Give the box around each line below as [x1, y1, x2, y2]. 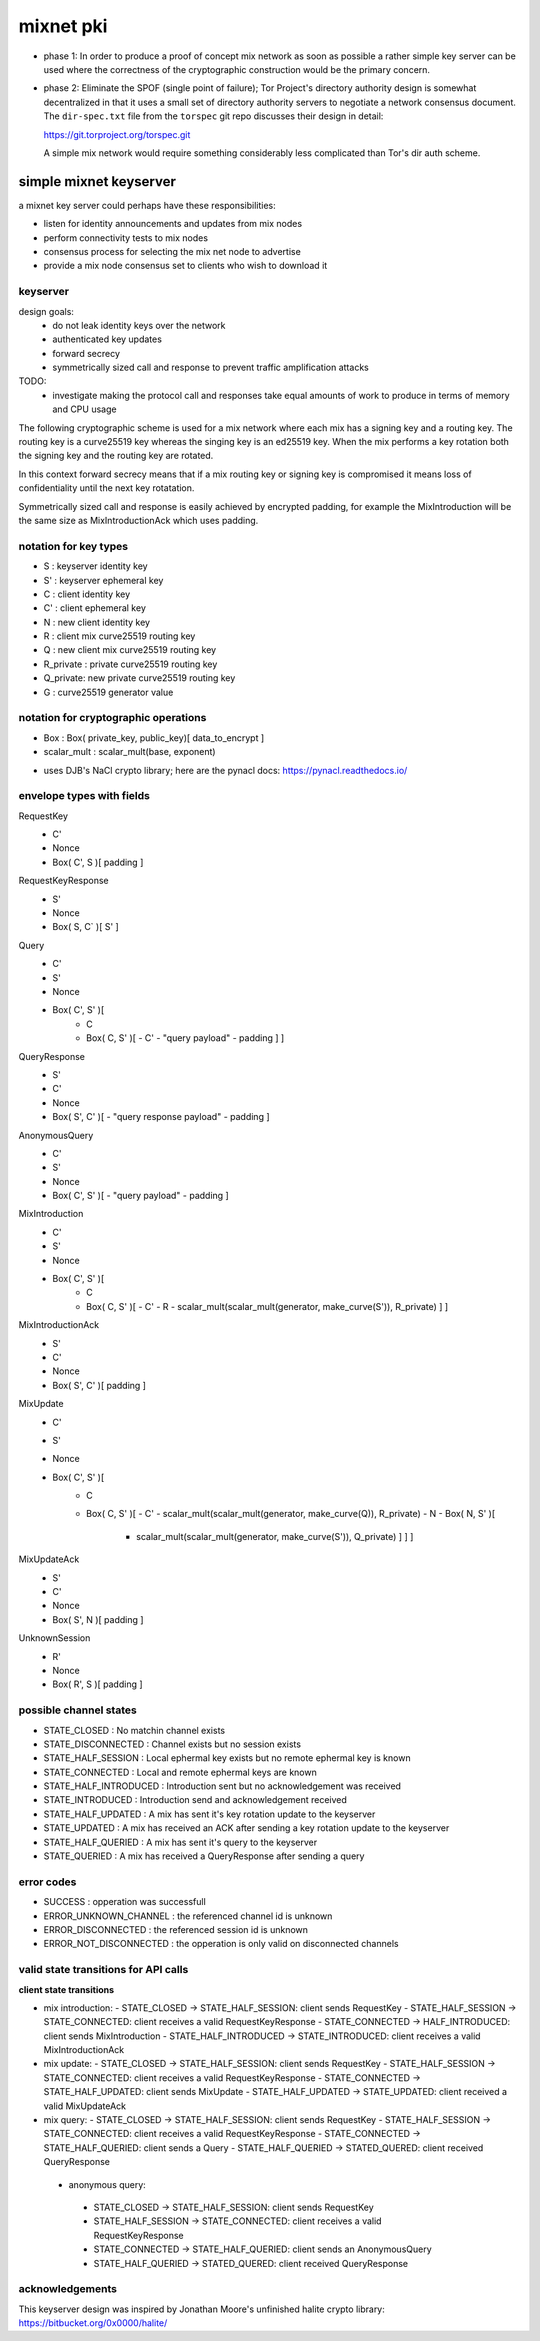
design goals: [18, 305, 75, 317]
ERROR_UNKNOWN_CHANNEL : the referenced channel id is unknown [43, 1910, 333, 1922]
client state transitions [18, 1983, 115, 1995]
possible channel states [18, 1703, 137, 1717]
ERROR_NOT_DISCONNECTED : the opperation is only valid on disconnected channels [43, 1938, 399, 1950]
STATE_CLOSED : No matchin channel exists [43, 1724, 225, 1736]
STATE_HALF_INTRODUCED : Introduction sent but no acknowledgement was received [43, 1780, 402, 1792]
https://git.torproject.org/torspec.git [43, 128, 191, 140]
